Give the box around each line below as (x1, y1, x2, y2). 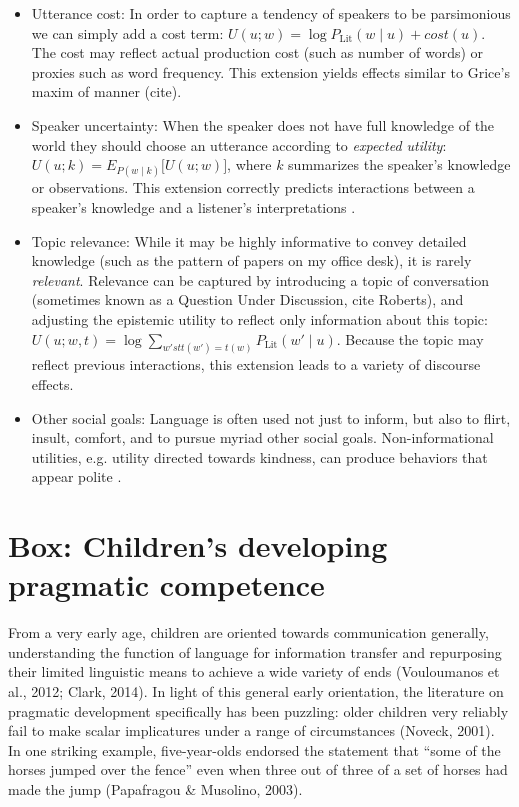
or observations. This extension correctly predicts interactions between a (31, 177, 475, 198)
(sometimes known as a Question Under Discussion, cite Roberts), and (31, 289, 464, 310)
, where (227, 154, 272, 175)
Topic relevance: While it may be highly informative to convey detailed (31, 230, 467, 251)
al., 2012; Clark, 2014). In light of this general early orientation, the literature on (8, 681, 504, 702)
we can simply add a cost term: (31, 22, 224, 43)
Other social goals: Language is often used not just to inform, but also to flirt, (31, 407, 511, 428)
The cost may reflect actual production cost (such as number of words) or (31, 42, 484, 63)
